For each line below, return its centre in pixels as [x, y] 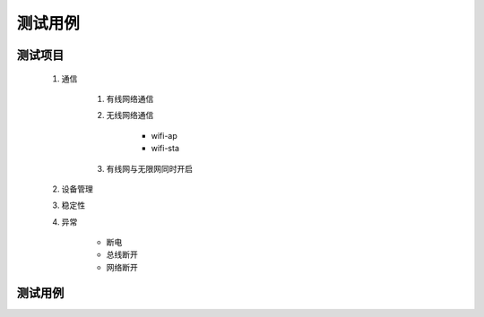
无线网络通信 [130, 116]
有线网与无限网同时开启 [149, 168]
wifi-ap [164, 135]
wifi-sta [165, 149]
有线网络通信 [130, 99]
